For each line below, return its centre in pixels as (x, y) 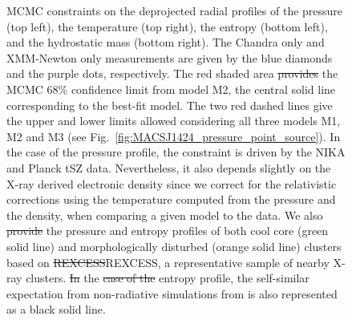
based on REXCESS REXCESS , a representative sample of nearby (168, 262)
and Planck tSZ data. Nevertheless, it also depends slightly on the (169, 167)
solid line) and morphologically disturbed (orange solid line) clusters (174, 246)
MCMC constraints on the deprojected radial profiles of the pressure (175, 10)
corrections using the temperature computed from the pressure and (171, 199)
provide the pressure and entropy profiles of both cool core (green (168, 231)
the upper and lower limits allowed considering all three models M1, (174, 121)
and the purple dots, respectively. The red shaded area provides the (172, 73)
